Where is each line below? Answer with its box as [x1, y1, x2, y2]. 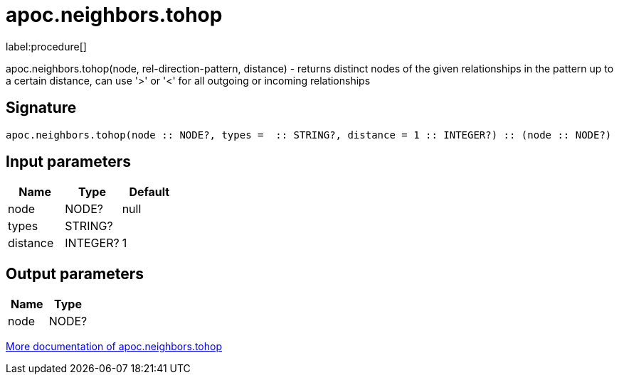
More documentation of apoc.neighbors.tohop [6, 340, 223, 353]
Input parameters [6, 153, 132, 171]
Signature [6, 99, 77, 117]
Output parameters [6, 264, 144, 283]
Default [129, 185, 170, 200]
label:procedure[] [6, 40, 87, 53]
